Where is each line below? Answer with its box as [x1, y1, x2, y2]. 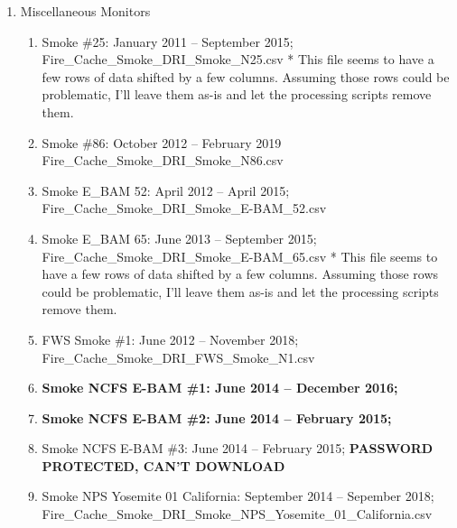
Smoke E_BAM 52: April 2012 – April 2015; [42, 181, 290, 199]
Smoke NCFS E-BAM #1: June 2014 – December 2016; [42, 378, 398, 397]
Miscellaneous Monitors [20, 2, 151, 20]
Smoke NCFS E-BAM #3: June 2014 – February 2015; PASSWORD [42, 439, 434, 458]
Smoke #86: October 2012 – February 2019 [42, 133, 282, 152]
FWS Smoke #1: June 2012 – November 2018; [42, 329, 299, 348]
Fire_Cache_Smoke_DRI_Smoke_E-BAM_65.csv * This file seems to [42, 246, 438, 265]
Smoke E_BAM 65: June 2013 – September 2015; [42, 228, 317, 247]
